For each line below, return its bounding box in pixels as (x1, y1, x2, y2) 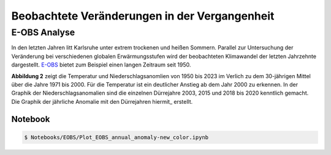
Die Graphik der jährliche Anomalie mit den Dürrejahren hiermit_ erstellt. (11, 98, 193, 105)
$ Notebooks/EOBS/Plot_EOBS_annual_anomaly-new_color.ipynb (24, 134, 209, 140)
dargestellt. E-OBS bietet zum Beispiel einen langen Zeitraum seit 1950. (11, 61, 191, 68)
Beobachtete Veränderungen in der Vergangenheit (11, 9, 275, 23)
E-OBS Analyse (11, 27, 75, 38)
